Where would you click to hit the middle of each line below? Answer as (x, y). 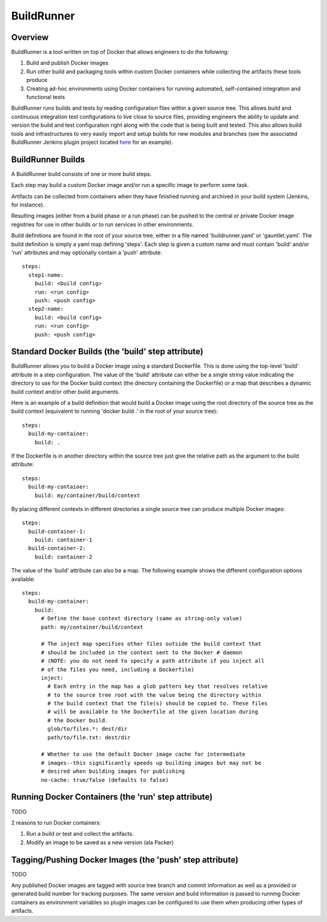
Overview (30, 37)
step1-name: (46, 275)
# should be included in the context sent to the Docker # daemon (141, 652)
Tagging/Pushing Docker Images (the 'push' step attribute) (125, 860)
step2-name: (46, 309)
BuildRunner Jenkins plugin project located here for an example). (92, 142)
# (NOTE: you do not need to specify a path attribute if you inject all (153, 661)
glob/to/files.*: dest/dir (88, 729)
